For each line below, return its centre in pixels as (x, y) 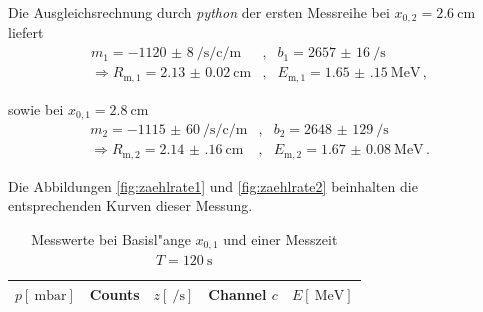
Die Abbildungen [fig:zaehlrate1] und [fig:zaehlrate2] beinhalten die (213, 185)
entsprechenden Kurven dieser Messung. (130, 205)
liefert (26, 32)
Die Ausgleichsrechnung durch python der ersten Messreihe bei (199, 12)
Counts (114, 293)
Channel (237, 293)
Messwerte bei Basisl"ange (111, 238)
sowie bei (36, 108)
